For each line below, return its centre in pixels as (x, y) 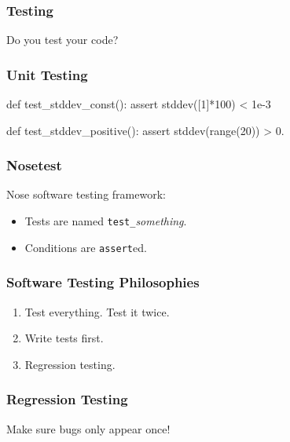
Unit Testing (47, 74)
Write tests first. (64, 338)
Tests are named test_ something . (106, 221)
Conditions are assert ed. (86, 247)
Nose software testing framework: (86, 194)
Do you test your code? (62, 40)
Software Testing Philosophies (103, 282)
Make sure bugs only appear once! (88, 428)
